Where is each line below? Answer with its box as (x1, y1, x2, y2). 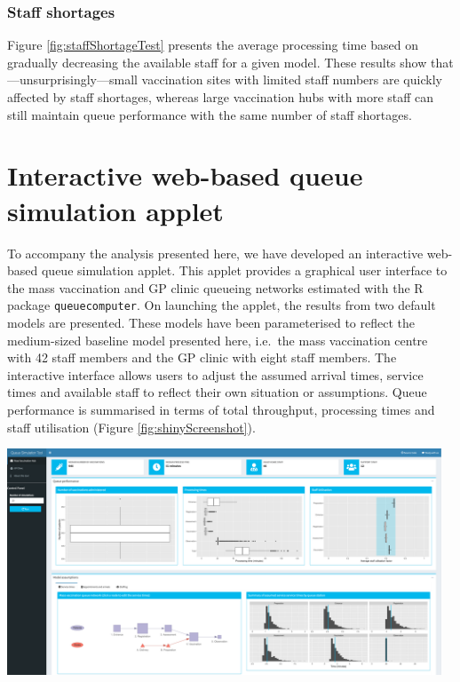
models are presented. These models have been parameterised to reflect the (7, 313, 416, 331)
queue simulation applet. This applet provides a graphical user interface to (41, 261, 448, 280)
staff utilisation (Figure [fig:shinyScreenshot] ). (7, 417, 256, 436)
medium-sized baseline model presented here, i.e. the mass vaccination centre (7, 330, 428, 349)
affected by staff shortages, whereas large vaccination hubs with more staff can (7, 88, 434, 106)
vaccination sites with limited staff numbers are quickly (141, 70, 442, 89)
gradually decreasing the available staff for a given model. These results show (7, 52, 427, 71)
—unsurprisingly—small (7, 70, 138, 89)
